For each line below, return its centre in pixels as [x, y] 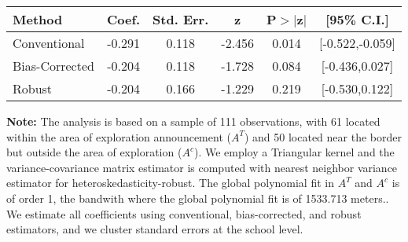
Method [38, 19]
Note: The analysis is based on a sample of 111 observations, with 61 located [193, 121]
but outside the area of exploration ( [94, 152]
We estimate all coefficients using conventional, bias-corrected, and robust [184, 213]
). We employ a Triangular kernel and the [294, 152]
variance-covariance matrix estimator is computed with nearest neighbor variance [202, 167]
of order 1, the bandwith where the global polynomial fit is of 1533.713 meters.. [198, 198]
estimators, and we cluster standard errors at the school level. [155, 229]
